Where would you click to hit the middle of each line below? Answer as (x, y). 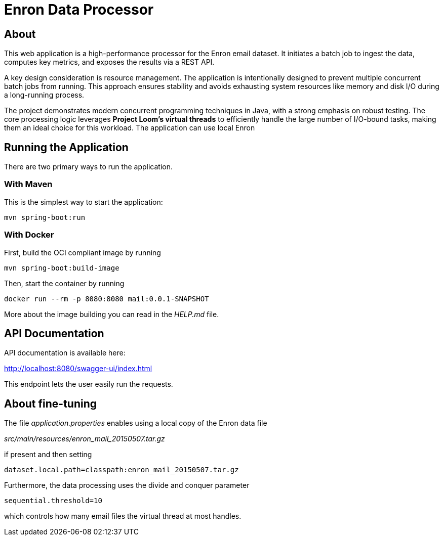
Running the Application (66, 147)
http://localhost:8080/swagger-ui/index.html (78, 369)
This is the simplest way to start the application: (84, 202)
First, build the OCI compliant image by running (83, 252)
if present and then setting (48, 455)
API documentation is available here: (65, 353)
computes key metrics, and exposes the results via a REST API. (109, 62)
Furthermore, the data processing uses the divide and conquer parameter (127, 485)
